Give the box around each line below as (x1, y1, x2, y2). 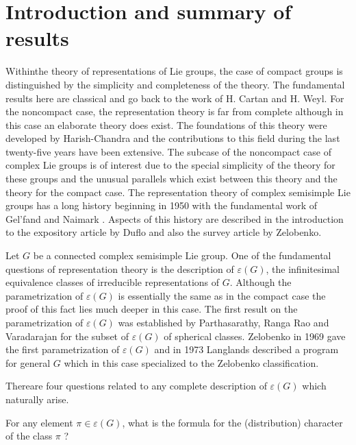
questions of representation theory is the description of (5, 261, 234, 276)
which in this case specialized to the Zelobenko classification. (64, 355, 319, 370)
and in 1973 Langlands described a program (154, 342, 339, 357)
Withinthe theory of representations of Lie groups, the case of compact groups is (5, 64, 343, 78)
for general (5, 355, 51, 370)
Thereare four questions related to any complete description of (5, 378, 267, 393)
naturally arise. (5, 392, 69, 406)
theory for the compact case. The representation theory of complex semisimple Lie (5, 184, 351, 199)
